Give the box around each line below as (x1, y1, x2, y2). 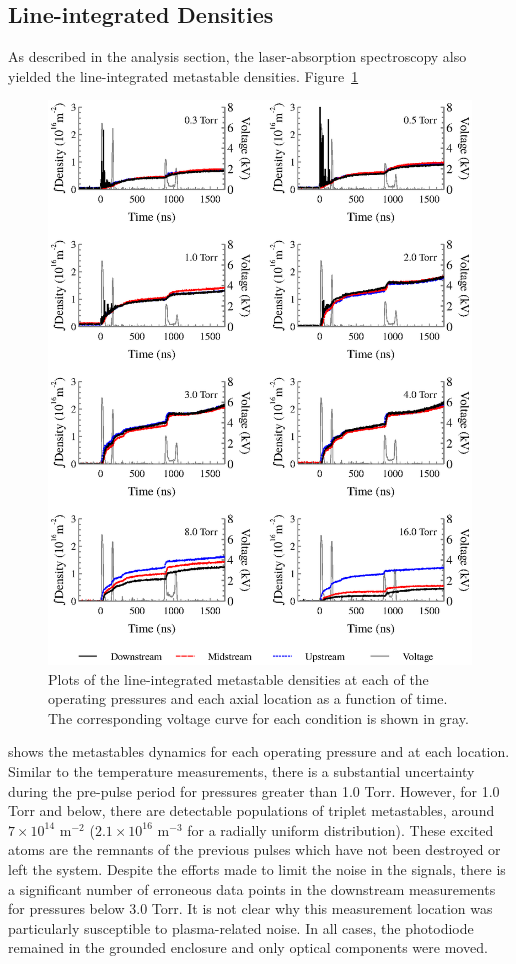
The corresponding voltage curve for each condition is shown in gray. (48, 707, 469, 728)
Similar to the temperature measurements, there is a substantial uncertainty (8, 760, 475, 781)
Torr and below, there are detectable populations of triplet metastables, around (8, 800, 495, 821)
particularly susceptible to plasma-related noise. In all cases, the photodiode (8, 917, 474, 938)
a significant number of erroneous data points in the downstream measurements (8, 878, 496, 899)
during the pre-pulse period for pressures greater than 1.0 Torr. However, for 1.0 (8, 780, 500, 801)
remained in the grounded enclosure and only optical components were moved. (8, 937, 488, 958)
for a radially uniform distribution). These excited (187, 819, 494, 840)
